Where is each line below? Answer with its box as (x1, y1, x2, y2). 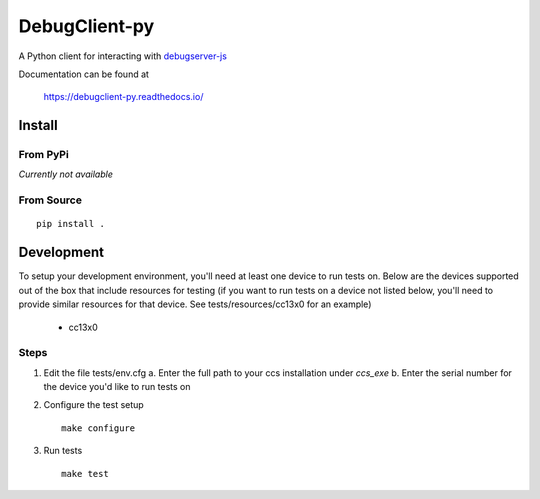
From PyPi (18, 148, 69, 162)
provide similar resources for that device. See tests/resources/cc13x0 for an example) (18, 298, 372, 310)
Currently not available (18, 168, 114, 180)
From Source (18, 193, 82, 207)
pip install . (36, 218, 105, 230)
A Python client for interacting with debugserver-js (18, 50, 227, 62)
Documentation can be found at (18, 68, 150, 80)
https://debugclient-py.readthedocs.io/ (43, 91, 204, 103)
